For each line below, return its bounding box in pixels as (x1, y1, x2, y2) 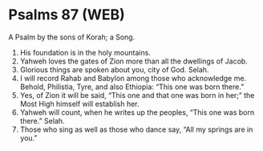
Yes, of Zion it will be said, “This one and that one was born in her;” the (19, 90, 255, 100)
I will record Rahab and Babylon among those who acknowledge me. (19, 73, 247, 83)
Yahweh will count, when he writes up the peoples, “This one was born (19, 107, 255, 117)
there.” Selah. (19, 116, 66, 125)
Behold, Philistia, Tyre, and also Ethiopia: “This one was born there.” (19, 82, 245, 92)
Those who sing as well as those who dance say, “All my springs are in (19, 124, 253, 134)
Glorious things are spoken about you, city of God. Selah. (19, 64, 209, 74)
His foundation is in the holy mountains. (19, 47, 151, 57)
